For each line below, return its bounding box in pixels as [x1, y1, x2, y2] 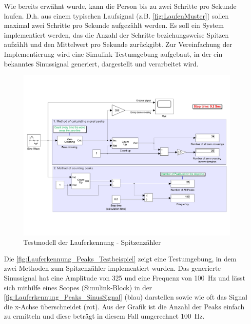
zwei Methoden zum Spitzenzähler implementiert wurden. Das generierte [4, 263, 221, 273]
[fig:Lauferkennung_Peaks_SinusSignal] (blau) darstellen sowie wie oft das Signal [4, 292, 248, 302]
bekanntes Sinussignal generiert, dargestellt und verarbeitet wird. [4, 58, 199, 68]
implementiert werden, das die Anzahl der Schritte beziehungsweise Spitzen [4, 29, 229, 40]
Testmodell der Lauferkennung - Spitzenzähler [23, 237, 161, 247]
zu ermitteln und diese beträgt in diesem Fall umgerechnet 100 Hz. [4, 311, 205, 321]
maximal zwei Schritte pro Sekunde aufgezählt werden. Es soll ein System [4, 20, 224, 30]
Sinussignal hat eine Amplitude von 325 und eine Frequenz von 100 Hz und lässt [4, 273, 246, 283]
